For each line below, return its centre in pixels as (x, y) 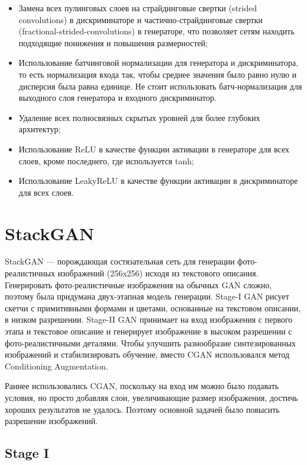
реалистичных (30, 273)
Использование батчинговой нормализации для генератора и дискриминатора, (159, 63)
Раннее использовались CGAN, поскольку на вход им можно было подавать (142, 386)
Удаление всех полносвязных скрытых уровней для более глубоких (139, 117)
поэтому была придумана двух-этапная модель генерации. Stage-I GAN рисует (147, 296)
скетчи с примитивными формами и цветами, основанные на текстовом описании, (153, 308)
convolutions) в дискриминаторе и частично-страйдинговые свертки (140, 19)
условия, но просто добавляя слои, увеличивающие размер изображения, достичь (151, 397)
